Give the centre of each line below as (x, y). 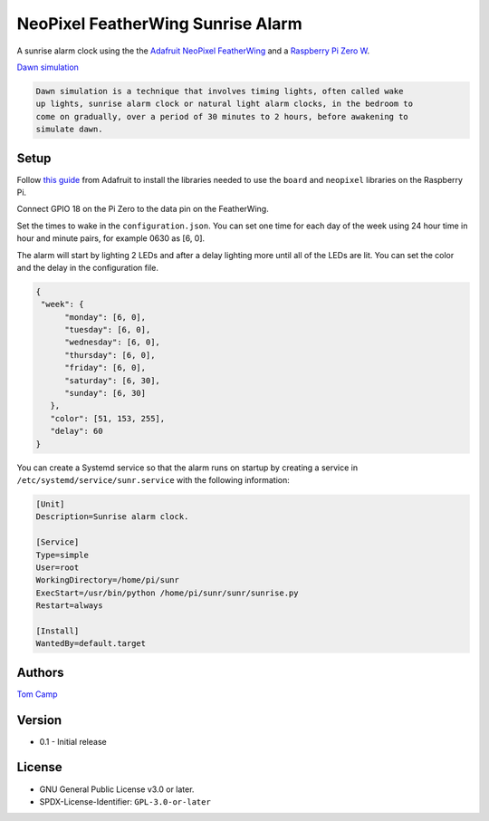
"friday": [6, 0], (105, 368)
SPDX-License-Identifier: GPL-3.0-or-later (125, 801)
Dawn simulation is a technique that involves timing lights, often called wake (220, 91)
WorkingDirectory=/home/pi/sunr (108, 580)
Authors (40, 672)
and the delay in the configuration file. (87, 267)
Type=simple (62, 555)
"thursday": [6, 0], (110, 355)
